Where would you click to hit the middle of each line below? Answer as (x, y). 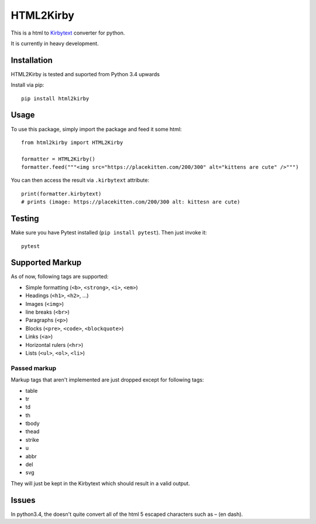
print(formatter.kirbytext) (61, 194)
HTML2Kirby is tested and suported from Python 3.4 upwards (85, 74)
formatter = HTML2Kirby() (59, 159)
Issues (23, 500)
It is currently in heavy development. (55, 43)
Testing (25, 219)
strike (32, 440)
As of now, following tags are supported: (60, 277)
